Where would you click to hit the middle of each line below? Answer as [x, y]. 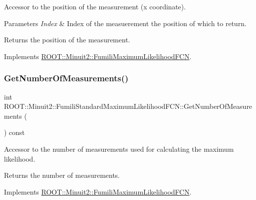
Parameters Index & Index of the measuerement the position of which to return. [125, 23]
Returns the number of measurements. [62, 175]
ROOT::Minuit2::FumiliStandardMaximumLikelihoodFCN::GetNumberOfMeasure [128, 106]
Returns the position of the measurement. [67, 40]
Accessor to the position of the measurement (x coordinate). [95, 6]
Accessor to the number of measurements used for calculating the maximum [119, 149]
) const [15, 132]
